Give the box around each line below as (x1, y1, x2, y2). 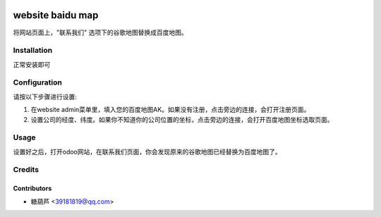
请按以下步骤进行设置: (13, 92, 78, 101)
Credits (13, 165, 39, 175)
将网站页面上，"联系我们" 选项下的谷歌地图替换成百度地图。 (13, 28, 188, 37)
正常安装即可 (13, 60, 51, 68)
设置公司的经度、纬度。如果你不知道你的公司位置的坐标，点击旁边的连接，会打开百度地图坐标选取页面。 (30, 115, 334, 123)
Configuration (13, 77, 63, 87)
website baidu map (13, 9, 99, 21)
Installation (13, 46, 53, 56)
